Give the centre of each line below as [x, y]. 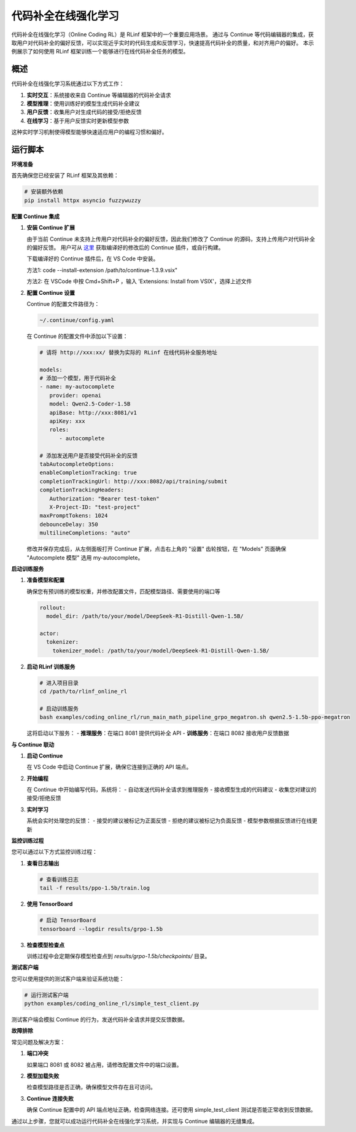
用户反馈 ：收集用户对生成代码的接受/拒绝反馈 [84, 112]
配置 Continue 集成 [35, 216]
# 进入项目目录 [59, 683]
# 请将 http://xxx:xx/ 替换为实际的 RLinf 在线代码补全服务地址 [129, 352]
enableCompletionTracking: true [88, 473]
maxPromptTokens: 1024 [74, 516]
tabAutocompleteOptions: [77, 464]
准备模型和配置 [45, 580]
